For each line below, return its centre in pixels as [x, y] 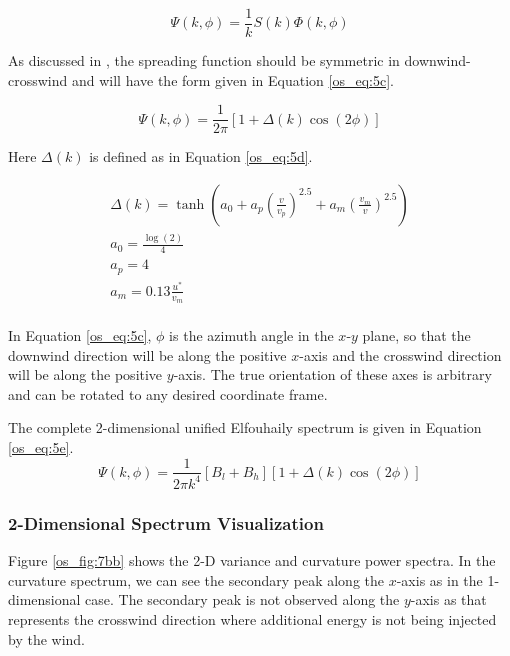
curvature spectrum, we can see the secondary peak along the [196, 579]
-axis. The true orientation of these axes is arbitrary [332, 374]
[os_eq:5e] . [41, 446]
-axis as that [448, 599]
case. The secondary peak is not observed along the [242, 599]
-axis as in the [439, 579]
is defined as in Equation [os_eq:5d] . [201, 156]
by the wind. [47, 638]
